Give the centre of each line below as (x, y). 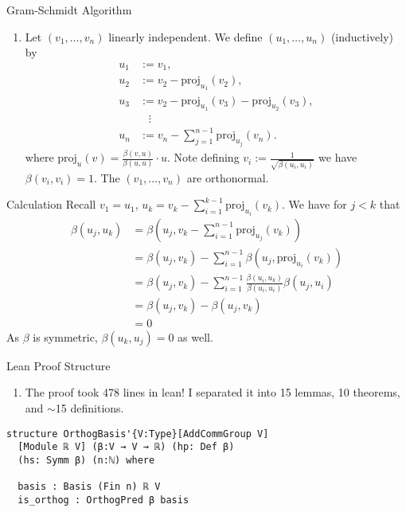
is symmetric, (65, 336)
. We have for (314, 204)
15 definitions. (90, 407)
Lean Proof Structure (59, 365)
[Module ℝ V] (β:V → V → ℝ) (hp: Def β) (126, 447)
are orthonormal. (228, 177)
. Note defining (203, 157)
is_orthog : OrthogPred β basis (103, 500)
